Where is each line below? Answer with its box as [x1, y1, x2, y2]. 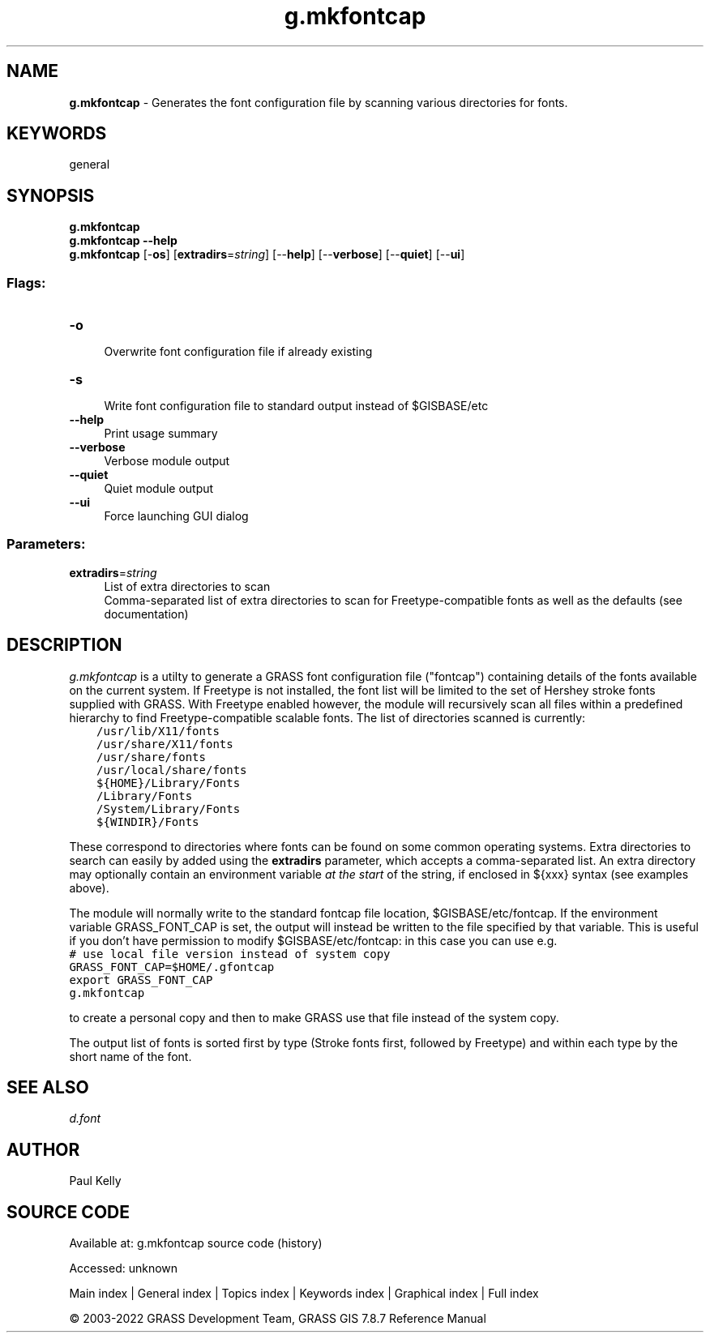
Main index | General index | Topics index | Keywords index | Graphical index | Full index [69, 1286, 539, 1301]
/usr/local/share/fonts [96, 763, 247, 776]
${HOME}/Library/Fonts [96, 776, 241, 789]
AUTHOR [6, 1139, 80, 1160]
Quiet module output [104, 481, 214, 496]
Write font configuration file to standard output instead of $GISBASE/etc [104, 399, 489, 413]
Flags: [6, 274, 46, 291]
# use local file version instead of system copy [69, 947, 391, 960]
